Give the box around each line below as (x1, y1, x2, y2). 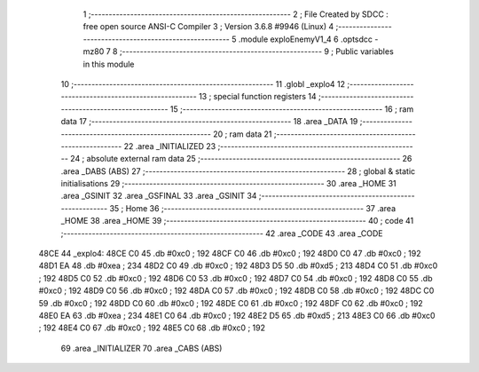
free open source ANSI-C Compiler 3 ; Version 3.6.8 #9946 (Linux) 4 (82, 21, 334, 32)
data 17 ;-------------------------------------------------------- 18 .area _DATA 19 (60, 116, 358, 127)
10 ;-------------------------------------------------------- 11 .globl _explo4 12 (60, 78, 346, 89)
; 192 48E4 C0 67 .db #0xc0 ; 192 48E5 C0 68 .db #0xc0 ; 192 (38, 322, 266, 333)
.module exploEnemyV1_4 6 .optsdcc (238, 34, 373, 44)
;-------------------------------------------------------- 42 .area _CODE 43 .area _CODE (60, 227, 383, 239)
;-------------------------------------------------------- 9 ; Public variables (119, 46, 394, 57)
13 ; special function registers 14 (198, 91, 317, 102)
